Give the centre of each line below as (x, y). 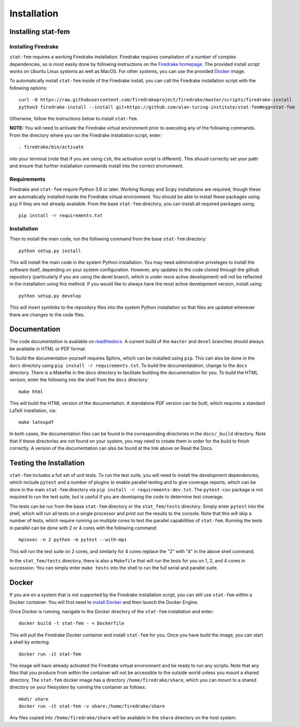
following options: (28, 88)
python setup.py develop (50, 296)
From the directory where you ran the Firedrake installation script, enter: (86, 135)
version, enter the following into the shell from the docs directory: (79, 380)
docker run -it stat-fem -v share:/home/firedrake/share (92, 706)
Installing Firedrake (34, 46)
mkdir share (34, 699)
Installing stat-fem (40, 32)
